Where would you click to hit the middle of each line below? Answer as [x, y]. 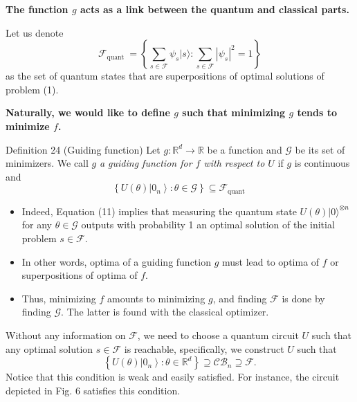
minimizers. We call [47, 163]
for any [37, 225]
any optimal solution [49, 348]
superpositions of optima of [80, 275]
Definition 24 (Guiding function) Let [83, 149]
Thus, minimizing [59, 298]
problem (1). [32, 89]
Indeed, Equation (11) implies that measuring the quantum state [159, 211]
